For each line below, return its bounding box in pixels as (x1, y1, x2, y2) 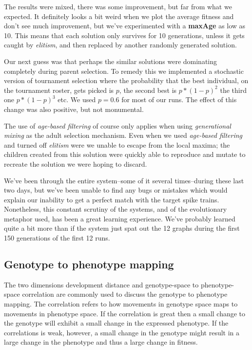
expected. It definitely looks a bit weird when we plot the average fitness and (4, 11, 234, 21)
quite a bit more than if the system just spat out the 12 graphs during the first (4, 223, 240, 233)
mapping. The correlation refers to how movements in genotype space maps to (4, 299, 238, 309)
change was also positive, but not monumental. (4, 104, 144, 114)
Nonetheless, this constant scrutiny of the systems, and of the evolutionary (4, 204, 227, 214)
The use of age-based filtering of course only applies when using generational (4, 120, 231, 131)
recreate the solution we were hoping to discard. (4, 158, 147, 169)
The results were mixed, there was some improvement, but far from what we (4, 1, 232, 11)
